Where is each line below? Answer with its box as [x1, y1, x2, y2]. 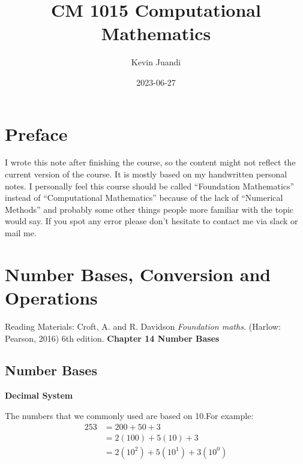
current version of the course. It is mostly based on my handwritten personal [5, 168, 287, 180]
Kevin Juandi [131, 56, 181, 68]
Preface [5, 121, 68, 146]
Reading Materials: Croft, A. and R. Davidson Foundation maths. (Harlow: [5, 320, 281, 332]
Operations [5, 285, 98, 309]
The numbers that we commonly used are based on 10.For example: [5, 409, 254, 421]
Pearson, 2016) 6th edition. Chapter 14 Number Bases [5, 332, 220, 344]
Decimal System [5, 389, 73, 402]
